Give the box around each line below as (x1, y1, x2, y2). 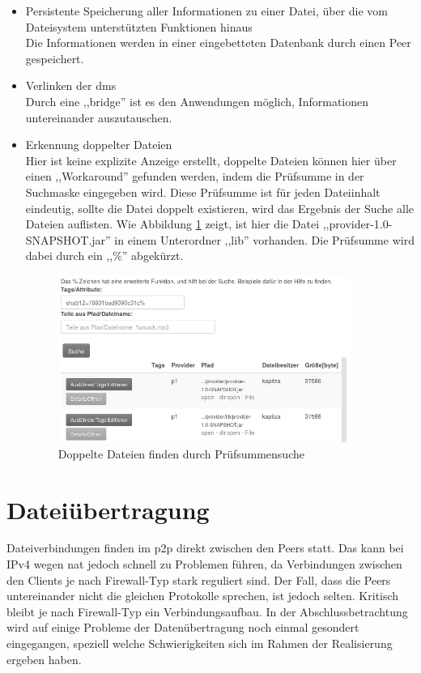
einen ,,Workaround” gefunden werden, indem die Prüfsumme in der (25, 168, 364, 185)
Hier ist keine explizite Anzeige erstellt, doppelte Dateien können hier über (25, 151, 397, 168)
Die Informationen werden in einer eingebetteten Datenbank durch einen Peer (25, 34, 411, 51)
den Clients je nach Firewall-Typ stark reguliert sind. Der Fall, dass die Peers (6, 571, 391, 588)
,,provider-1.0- (322, 215, 393, 232)
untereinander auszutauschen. (25, 109, 172, 126)
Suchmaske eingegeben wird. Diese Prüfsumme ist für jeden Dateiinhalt (25, 183, 381, 200)
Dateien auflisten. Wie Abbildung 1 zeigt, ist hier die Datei (25, 215, 320, 232)
